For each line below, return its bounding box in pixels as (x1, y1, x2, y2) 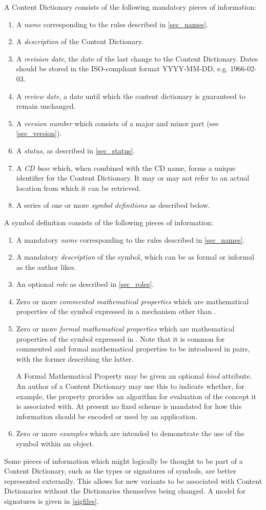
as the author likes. (16, 261, 76, 272)
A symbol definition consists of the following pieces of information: (4, 217, 213, 227)
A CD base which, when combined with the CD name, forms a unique (16, 162, 236, 173)
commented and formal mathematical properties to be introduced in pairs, (16, 343, 250, 354)
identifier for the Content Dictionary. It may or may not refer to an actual (16, 172, 250, 183)
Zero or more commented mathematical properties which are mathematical (16, 296, 249, 306)
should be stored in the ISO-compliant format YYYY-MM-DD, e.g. (16, 63, 228, 74)
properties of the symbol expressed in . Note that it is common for (16, 333, 225, 344)
